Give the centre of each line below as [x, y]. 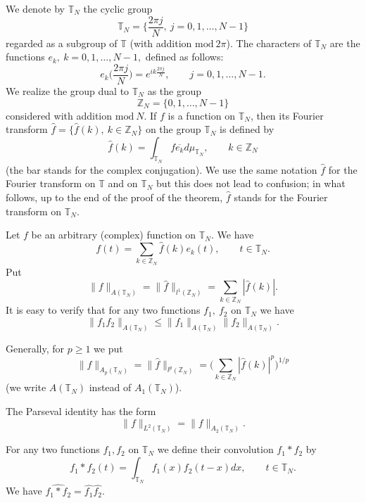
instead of [110, 387]
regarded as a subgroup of [62, 43]
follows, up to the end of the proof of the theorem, [114, 197]
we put [108, 348]
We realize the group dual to [68, 90]
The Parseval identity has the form [81, 411]
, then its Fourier [287, 115]
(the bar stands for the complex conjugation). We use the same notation [162, 169]
